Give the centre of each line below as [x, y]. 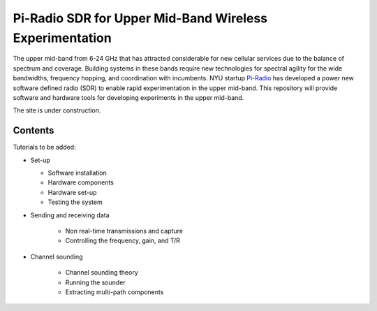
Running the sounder [95, 282]
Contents [34, 130]
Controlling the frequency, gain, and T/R [123, 240]
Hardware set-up [72, 192]
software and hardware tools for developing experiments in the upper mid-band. [128, 97]
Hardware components [81, 182]
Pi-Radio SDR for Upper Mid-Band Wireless [140, 18]
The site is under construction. [57, 110]
